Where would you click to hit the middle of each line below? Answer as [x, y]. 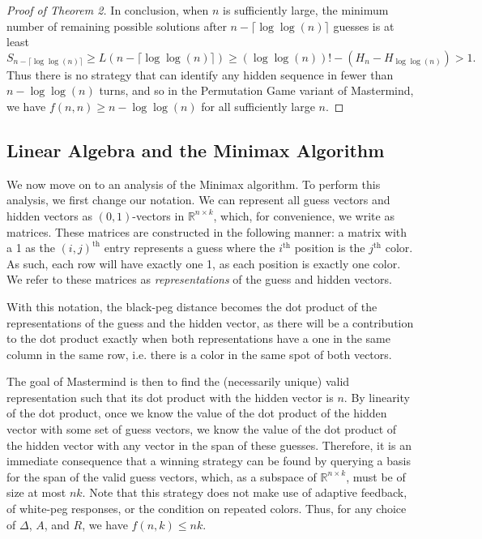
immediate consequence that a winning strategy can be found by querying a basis [209, 461]
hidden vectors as [49, 215]
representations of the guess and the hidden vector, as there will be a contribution [210, 322]
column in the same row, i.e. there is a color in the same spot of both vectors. [199, 354]
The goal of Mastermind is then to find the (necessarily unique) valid [178, 381]
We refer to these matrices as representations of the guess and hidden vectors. [199, 279]
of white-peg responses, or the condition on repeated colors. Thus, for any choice [207, 509]
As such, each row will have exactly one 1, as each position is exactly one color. [204, 263]
